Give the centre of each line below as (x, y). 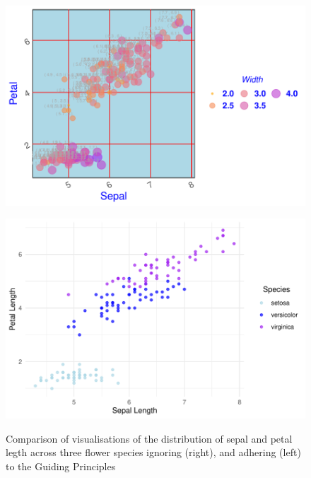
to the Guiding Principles (61, 466)
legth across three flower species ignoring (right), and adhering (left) (153, 452)
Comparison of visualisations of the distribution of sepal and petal (149, 438)
